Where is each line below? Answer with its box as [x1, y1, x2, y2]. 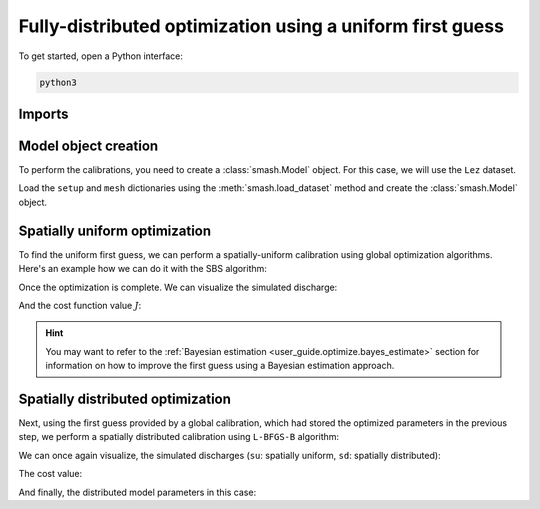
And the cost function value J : [18, 299, 142, 311]
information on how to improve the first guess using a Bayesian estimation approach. [45, 360, 395, 372]
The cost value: [18, 468, 83, 480]
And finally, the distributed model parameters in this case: [18, 486, 257, 498]
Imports [18, 105, 69, 122]
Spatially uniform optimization [18, 222, 212, 239]
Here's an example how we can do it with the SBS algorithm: [18, 263, 267, 275]
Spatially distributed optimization [18, 390, 232, 407]
